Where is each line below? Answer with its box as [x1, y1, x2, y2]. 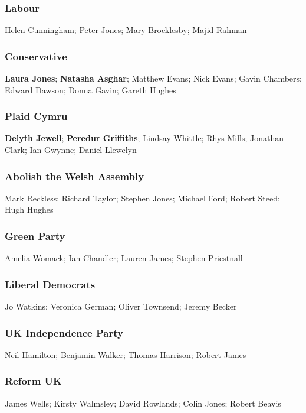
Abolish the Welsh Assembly [5, 168, 144, 183]
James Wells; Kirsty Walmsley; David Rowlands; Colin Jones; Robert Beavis [5, 396, 281, 409]
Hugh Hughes [5, 203, 54, 216]
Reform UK [5, 373, 62, 388]
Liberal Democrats [5, 277, 96, 291]
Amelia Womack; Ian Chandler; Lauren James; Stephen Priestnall [5, 252, 243, 264]
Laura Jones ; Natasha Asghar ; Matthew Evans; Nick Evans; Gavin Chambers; [5, 72, 302, 84]
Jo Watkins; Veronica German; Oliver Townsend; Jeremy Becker [5, 300, 237, 313]
